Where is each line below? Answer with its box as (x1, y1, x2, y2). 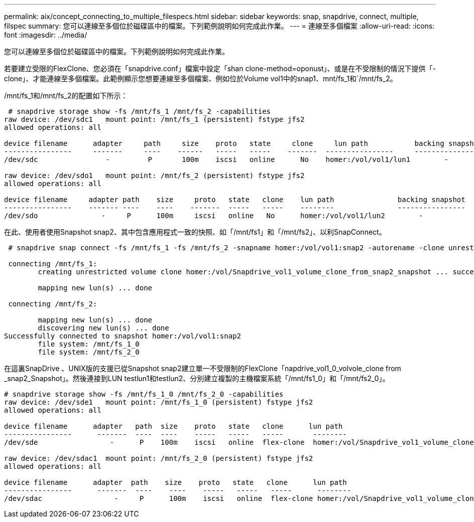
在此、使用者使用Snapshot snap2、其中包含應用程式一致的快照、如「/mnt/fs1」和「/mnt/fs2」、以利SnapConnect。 (4, 228, 386, 236)
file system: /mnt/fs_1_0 (38, 340, 140, 348)
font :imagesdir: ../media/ (4, 31, 87, 39)
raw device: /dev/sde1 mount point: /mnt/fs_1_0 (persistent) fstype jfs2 (4, 398, 313, 406)
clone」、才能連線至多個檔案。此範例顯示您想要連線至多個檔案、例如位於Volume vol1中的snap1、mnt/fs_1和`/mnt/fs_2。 (4, 74, 397, 83)
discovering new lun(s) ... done (38, 324, 169, 332)
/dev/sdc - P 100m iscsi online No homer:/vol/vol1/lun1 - (4, 155, 449, 163)
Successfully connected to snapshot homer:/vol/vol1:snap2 (4, 332, 242, 340)
